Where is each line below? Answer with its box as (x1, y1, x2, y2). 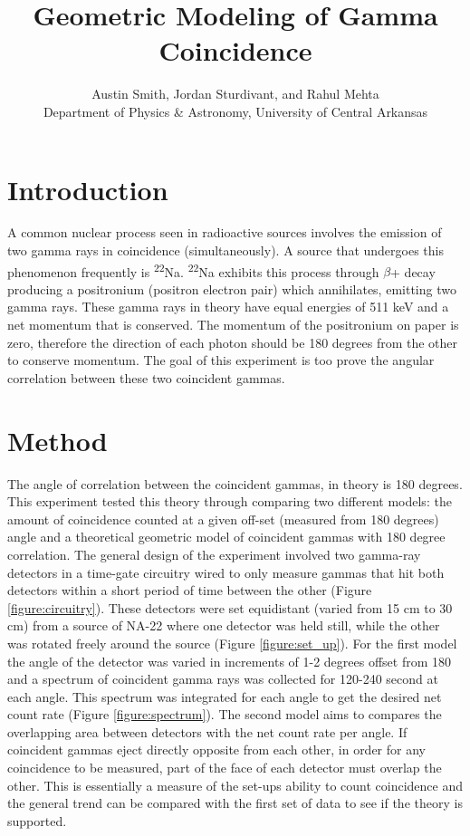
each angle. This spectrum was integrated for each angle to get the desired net (7, 687, 442, 706)
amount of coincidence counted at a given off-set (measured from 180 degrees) (7, 509, 439, 528)
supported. (7, 811, 67, 830)
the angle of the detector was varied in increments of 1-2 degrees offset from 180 (7, 651, 452, 670)
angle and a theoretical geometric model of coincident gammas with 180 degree (7, 527, 446, 546)
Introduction (7, 170, 168, 207)
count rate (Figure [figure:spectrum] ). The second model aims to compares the (7, 705, 442, 724)
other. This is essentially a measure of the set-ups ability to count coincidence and (7, 775, 464, 794)
